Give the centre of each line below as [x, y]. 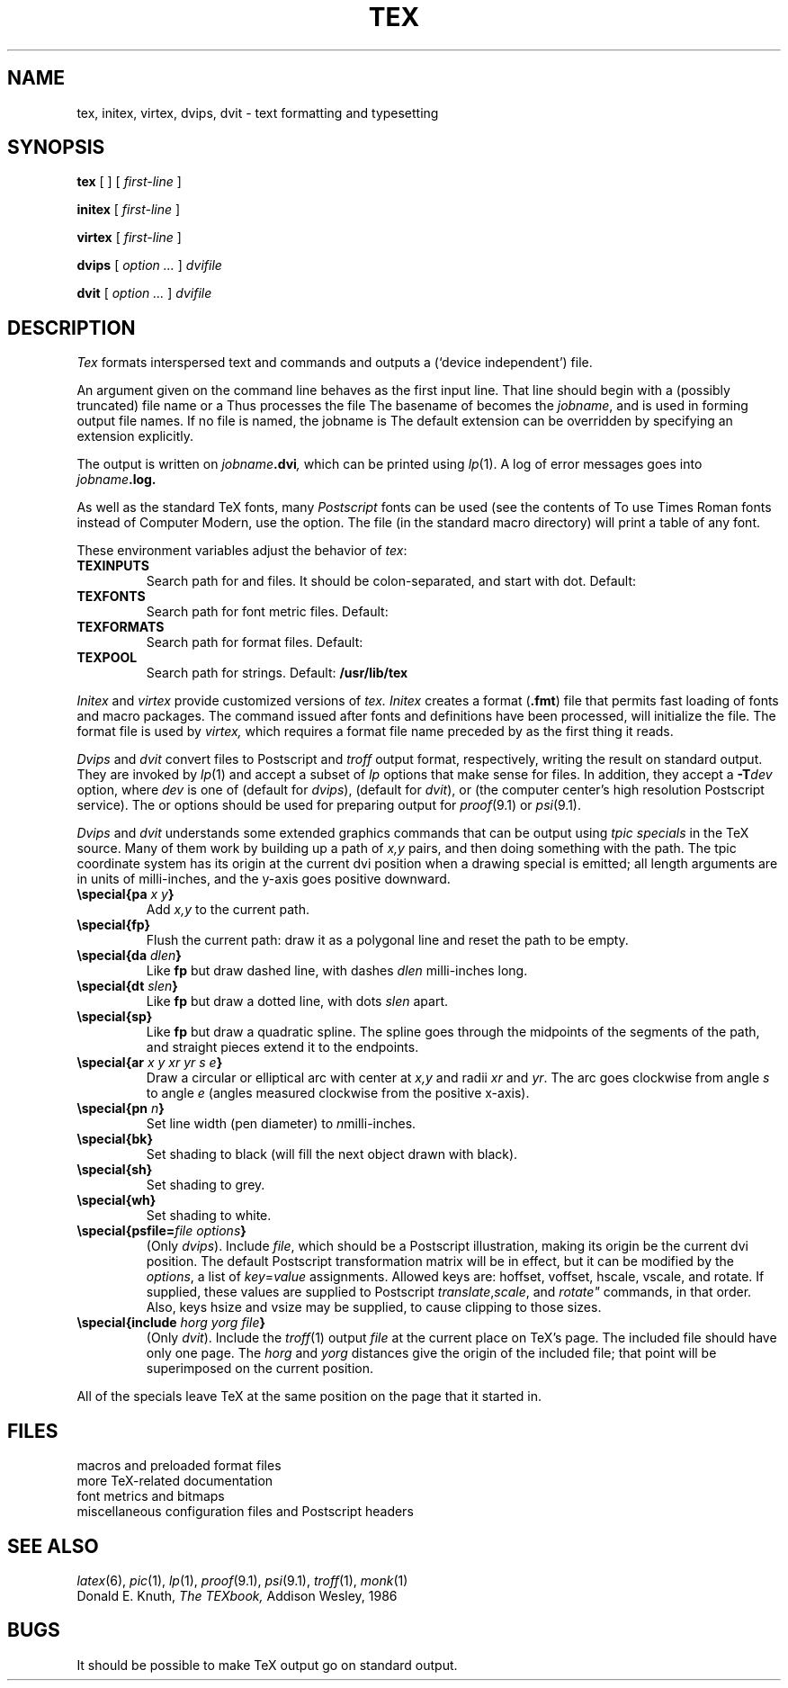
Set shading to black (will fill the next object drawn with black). [332, 1154]
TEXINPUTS [113, 566]
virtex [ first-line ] [129, 238]
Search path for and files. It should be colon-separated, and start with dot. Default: [391, 581]
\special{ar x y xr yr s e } [150, 1063]
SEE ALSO [53, 1546]
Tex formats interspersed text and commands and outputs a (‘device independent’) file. [335, 363]
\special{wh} [116, 1200]
